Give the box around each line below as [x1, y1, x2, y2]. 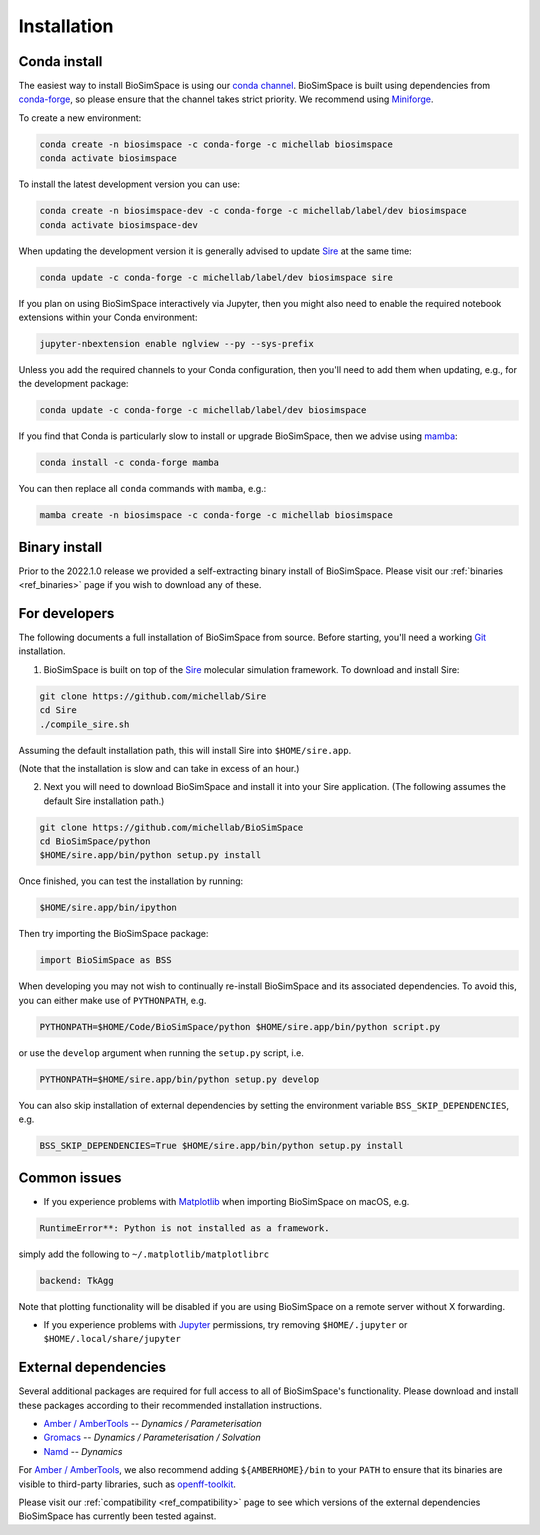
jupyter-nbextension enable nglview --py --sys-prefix [39, 338, 314, 349]
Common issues [18, 1169, 122, 1186]
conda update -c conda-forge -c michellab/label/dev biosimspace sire [39, 271, 394, 283]
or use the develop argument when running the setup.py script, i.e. [18, 1046, 304, 1059]
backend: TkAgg [39, 1275, 114, 1286]
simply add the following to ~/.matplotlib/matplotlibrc [18, 1248, 270, 1260]
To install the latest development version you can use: [18, 178, 240, 190]
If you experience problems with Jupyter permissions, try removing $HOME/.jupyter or [43, 1318, 408, 1330]
